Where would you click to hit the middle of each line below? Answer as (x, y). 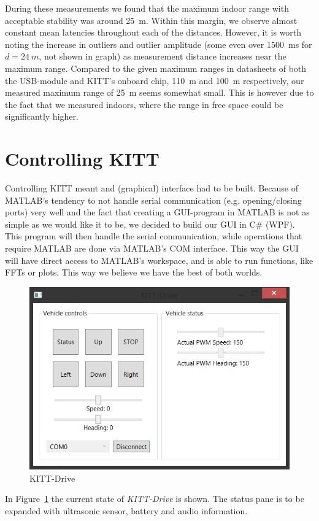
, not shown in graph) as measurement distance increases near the (163, 56)
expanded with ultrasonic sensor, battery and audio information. (126, 510)
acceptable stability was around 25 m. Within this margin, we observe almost (151, 20)
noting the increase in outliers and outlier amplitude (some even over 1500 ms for (159, 44)
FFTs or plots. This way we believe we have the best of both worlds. (134, 272)
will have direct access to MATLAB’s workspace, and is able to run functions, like (159, 260)
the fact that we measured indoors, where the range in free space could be (144, 104)
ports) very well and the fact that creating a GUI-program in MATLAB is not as (157, 212)
